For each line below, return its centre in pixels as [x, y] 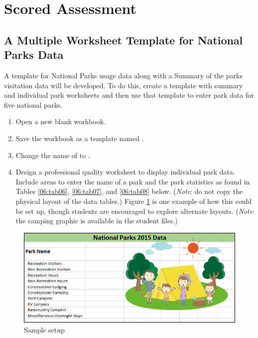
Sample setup [44, 329]
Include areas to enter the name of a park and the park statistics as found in [133, 181]
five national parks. [33, 104]
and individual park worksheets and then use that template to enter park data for [129, 95]
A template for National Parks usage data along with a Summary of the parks [123, 75]
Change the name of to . [53, 155]
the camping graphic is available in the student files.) [97, 221]
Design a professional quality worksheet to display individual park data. [125, 172]
